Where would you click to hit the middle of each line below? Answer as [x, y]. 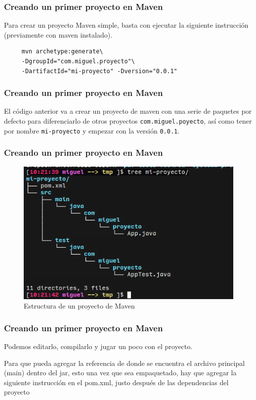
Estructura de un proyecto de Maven [79, 306]
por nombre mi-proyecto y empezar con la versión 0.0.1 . [92, 130]
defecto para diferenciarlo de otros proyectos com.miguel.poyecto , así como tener [128, 121]
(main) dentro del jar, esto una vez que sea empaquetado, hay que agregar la [120, 373]
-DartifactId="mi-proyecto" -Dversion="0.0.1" [99, 71]
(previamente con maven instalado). [58, 34]
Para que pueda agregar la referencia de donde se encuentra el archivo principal [125, 363]
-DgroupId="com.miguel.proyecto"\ [78, 61]
